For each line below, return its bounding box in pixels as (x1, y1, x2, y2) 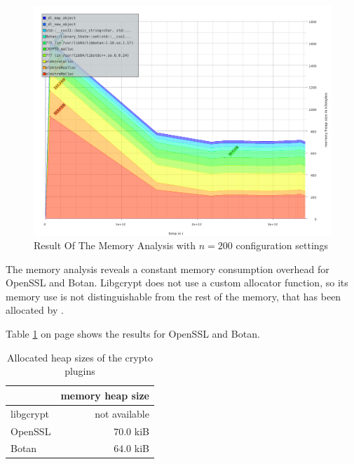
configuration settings (236, 238, 329, 253)
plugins (64, 364, 95, 378)
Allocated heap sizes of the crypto (7, 350, 153, 364)
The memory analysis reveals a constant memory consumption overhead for (6, 261, 329, 276)
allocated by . (6, 303, 64, 317)
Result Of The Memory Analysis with (34, 238, 196, 253)
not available (95, 406, 149, 420)
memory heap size (60, 387, 149, 402)
